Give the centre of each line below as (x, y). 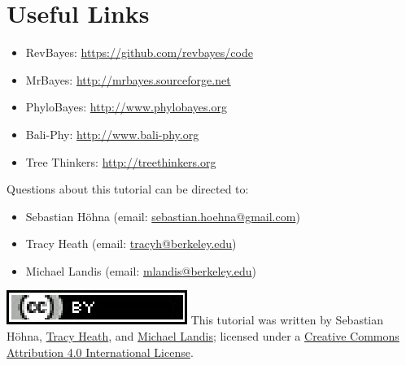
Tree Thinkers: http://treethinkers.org (121, 161)
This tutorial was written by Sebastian (287, 320)
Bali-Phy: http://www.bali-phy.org (112, 134)
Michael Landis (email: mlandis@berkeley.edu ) (141, 270)
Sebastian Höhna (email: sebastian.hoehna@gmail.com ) (163, 216)
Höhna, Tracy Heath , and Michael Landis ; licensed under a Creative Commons (203, 336)
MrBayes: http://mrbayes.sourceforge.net (128, 79)
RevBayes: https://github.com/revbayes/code (139, 52)
